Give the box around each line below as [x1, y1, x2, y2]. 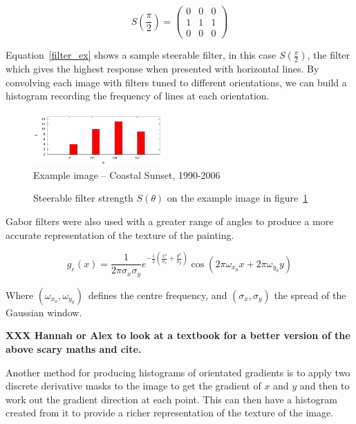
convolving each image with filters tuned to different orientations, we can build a [6, 75, 347, 89]
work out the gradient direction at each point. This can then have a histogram [6, 392, 337, 406]
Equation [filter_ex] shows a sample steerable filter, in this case [6, 48, 277, 62]
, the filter [307, 48, 350, 62]
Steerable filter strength [33, 191, 133, 205]
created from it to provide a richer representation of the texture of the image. [6, 405, 334, 420]
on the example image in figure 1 [167, 191, 308, 205]
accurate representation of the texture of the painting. [6, 227, 234, 242]
